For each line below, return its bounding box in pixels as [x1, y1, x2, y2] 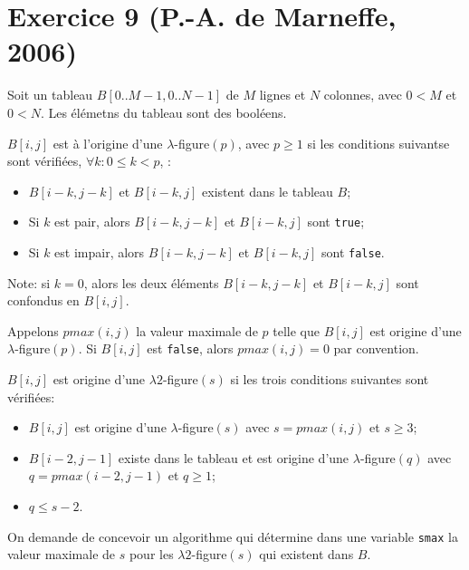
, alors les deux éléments [83, 273, 219, 292]
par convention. [333, 339, 419, 358]
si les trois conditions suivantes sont [230, 370, 429, 389]
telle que [273, 321, 320, 340]
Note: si [7, 273, 51, 292]
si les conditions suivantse [307, 133, 450, 152]
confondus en [7, 291, 80, 310]
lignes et [259, 85, 306, 104]
